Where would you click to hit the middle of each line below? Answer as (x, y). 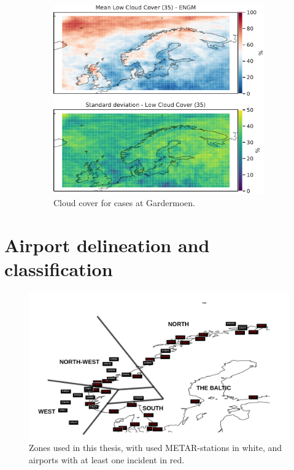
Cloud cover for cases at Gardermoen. (124, 203)
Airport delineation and (107, 245)
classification (59, 269)
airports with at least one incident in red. (107, 459)
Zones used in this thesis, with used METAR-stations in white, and (156, 448)
